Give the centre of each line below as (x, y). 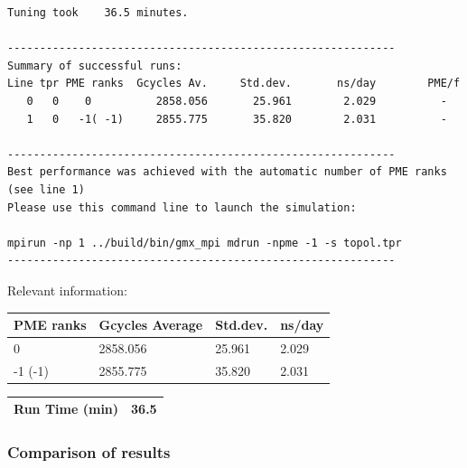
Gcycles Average (151, 324)
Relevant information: (67, 290)
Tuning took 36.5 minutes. (98, 13)
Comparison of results (89, 452)
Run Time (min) (66, 409)
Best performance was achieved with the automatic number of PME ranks (227, 172)
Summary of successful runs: (95, 66)
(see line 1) (46, 189)
